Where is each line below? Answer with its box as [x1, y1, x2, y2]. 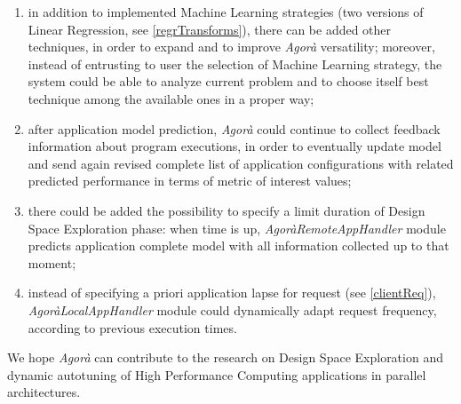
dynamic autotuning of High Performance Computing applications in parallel [7, 365, 426, 384]
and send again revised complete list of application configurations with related [28, 154, 454, 172]
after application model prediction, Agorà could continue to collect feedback [28, 119, 441, 138]
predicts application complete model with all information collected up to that [28, 236, 449, 255]
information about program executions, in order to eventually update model [28, 137, 441, 155]
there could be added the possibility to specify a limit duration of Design [28, 201, 425, 219]
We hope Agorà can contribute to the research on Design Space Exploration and [7, 348, 443, 367]
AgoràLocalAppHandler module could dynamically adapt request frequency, [28, 300, 437, 319]
